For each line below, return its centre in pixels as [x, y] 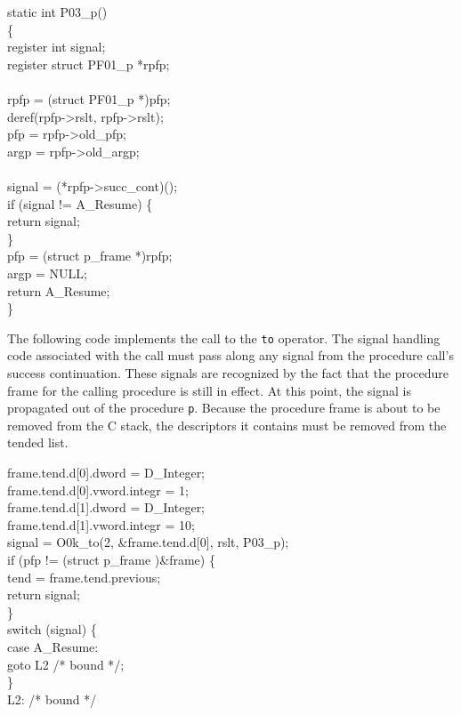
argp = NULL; [47, 273]
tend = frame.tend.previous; [84, 577]
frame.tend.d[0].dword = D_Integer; [106, 472]
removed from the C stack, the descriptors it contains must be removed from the [227, 425]
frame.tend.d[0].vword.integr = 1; [98, 490]
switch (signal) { [52, 629]
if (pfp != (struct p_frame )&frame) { [111, 559]
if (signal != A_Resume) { [80, 203]
